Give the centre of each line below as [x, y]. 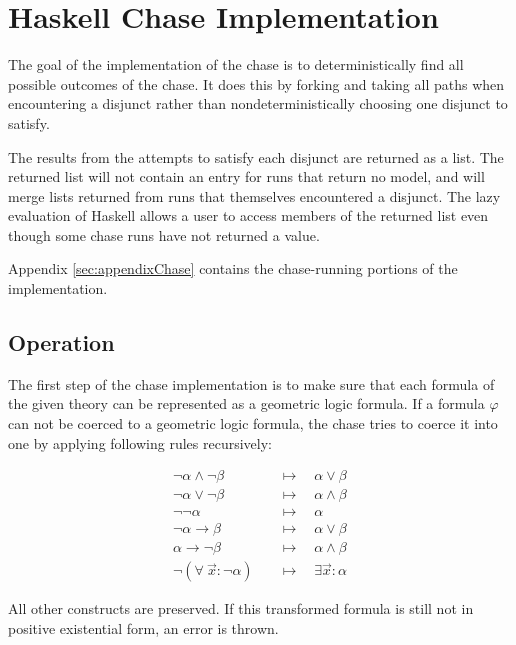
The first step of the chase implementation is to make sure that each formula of [251, 383]
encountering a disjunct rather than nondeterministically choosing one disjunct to [258, 103]
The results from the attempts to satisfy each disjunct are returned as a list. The [256, 156]
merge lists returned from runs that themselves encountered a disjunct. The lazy [254, 195]
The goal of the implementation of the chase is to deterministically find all [236, 64]
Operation [61, 342]
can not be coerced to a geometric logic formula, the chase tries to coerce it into [253, 423]
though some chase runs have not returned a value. [164, 234]
